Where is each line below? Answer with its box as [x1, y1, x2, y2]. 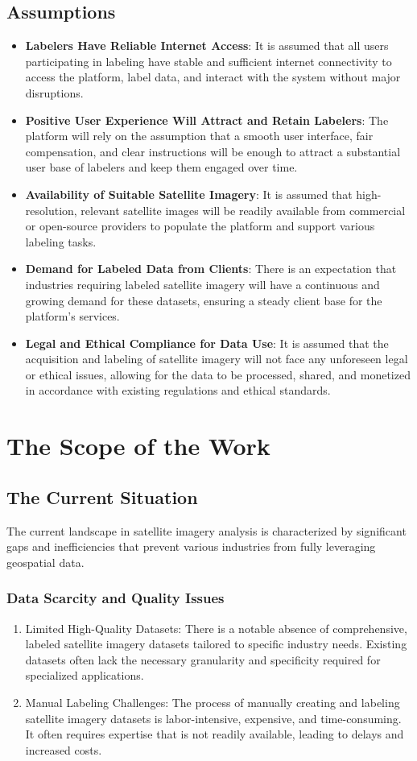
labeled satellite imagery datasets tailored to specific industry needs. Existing [25, 635, 407, 652]
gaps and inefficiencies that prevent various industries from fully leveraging [6, 538, 376, 555]
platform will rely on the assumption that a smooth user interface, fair [25, 127, 374, 144]
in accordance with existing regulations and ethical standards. [25, 382, 331, 399]
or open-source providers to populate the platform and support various [25, 217, 375, 234]
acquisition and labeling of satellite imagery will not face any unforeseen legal [25, 350, 408, 367]
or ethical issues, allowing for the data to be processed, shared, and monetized [25, 366, 411, 383]
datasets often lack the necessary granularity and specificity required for [25, 651, 381, 668]
